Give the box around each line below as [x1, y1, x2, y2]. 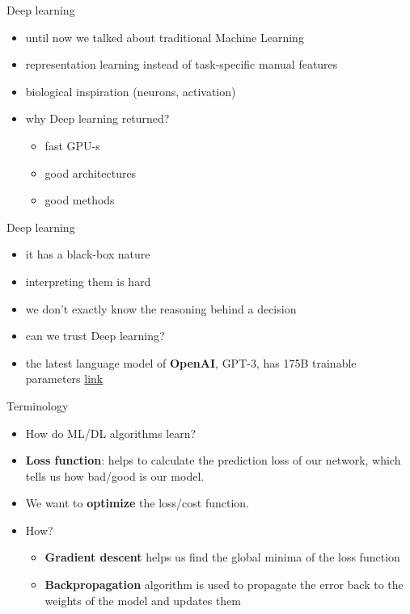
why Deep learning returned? [25, 110, 170, 127]
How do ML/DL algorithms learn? [25, 424, 197, 441]
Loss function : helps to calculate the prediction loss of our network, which [25, 452, 401, 469]
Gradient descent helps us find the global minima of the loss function [44, 549, 400, 566]
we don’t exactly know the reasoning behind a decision [25, 300, 297, 317]
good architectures [44, 164, 137, 181]
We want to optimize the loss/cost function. [25, 494, 249, 511]
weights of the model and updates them [44, 591, 242, 608]
